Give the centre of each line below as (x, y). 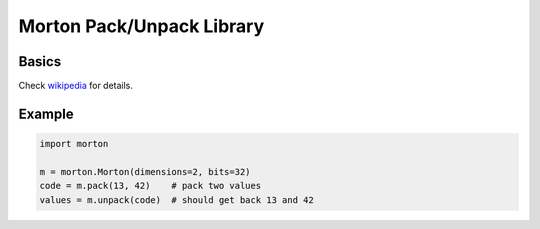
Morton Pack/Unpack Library (141, 26)
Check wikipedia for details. (76, 86)
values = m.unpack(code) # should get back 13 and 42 (176, 199)
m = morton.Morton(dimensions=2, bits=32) (145, 171)
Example (46, 113)
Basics (40, 61)
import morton (74, 144)
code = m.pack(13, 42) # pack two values (150, 186)
